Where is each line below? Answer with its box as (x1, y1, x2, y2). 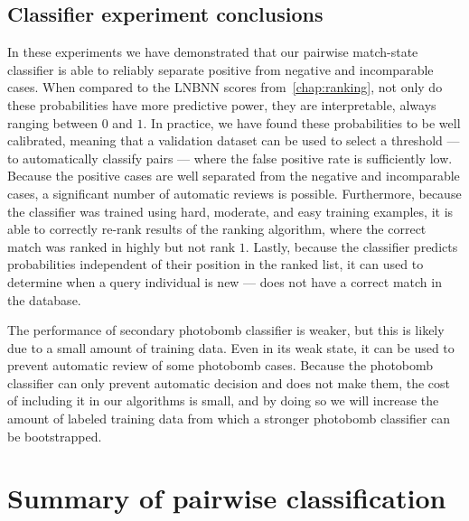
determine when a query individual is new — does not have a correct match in (7, 272, 442, 291)
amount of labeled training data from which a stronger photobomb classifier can (7, 409, 451, 428)
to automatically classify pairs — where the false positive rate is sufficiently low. (7, 148, 453, 167)
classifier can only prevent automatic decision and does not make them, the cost (7, 373, 451, 392)
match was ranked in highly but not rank (7, 237, 236, 256)
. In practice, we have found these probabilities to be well (143, 113, 461, 132)
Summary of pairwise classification (7, 479, 446, 516)
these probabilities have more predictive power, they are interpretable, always (7, 95, 436, 114)
